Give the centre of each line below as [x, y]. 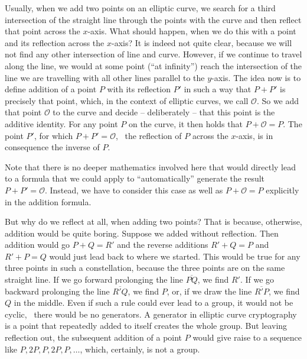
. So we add [278, 100]
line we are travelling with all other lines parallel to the [105, 77]
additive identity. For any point [61, 123]
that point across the [43, 31]
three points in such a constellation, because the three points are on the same [145, 268]
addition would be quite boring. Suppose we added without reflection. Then [142, 233]
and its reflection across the [55, 42]
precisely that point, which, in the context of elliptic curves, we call [127, 100]
